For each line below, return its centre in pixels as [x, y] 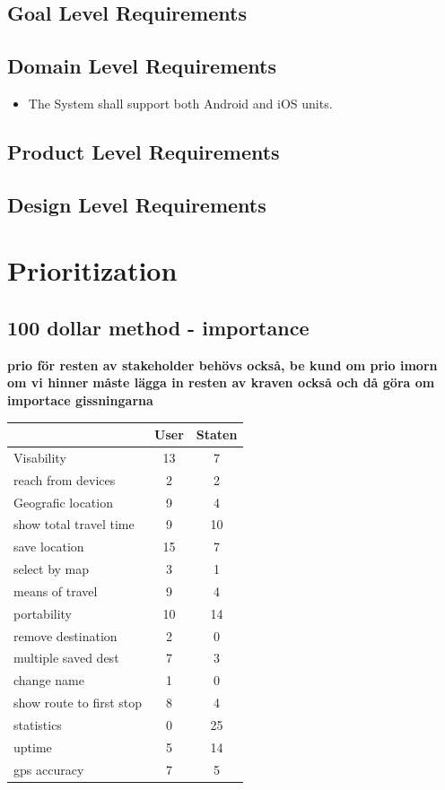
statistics [38, 724]
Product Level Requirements [144, 151]
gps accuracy [49, 769]
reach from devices [65, 479]
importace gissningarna [80, 399]
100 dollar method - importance [158, 327]
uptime [33, 747]
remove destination [65, 635]
